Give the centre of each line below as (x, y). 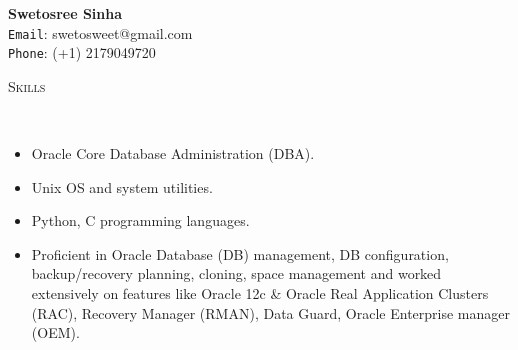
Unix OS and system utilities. (122, 186)
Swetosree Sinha (65, 13)
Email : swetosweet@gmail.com (100, 32)
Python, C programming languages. (140, 220)
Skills (27, 85)
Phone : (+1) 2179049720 (82, 52)
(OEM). (55, 332)
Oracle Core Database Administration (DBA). (173, 153)
